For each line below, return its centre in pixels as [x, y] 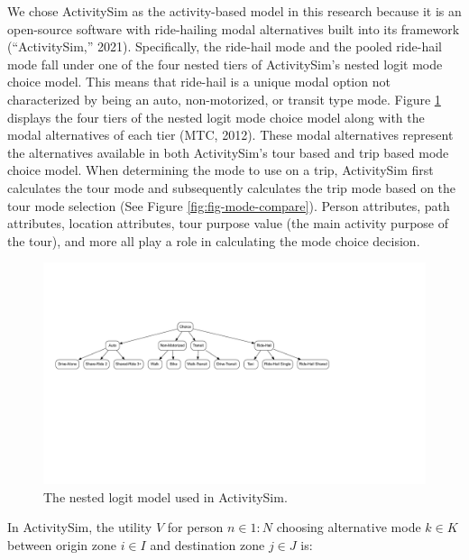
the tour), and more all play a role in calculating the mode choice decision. [214, 240]
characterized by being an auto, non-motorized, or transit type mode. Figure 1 [224, 99]
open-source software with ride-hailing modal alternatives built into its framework [234, 28]
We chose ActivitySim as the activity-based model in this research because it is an [234, 11]
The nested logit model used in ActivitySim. [166, 496]
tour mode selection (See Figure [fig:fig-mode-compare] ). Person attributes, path [229, 205]
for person [195, 527]
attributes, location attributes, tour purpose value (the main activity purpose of [228, 223]
